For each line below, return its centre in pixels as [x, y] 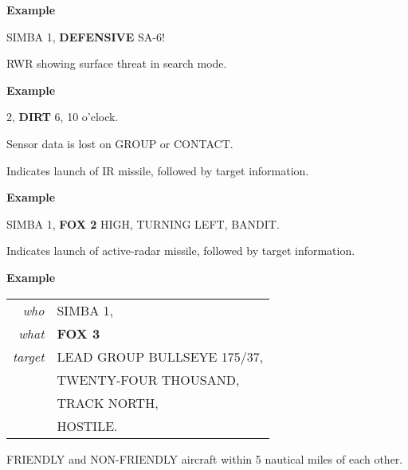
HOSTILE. [87, 425]
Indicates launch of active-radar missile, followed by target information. [181, 251]
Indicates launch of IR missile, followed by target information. [158, 170]
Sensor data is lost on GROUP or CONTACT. [120, 143]
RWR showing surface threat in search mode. [117, 63]
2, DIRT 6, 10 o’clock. [63, 117]
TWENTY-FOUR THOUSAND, [148, 379]
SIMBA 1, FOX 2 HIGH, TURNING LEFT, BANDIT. [143, 223]
